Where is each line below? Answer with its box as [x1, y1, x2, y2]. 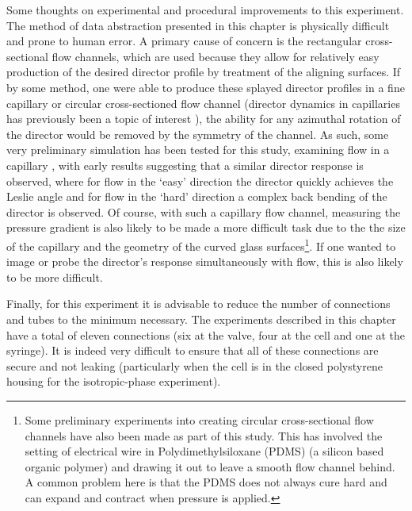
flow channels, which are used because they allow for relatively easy [51, 48, 380, 64]
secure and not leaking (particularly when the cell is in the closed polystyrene [6, 357, 383, 374]
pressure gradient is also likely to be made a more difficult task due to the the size [6, 219, 406, 236]
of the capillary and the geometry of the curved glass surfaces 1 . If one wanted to [6, 235, 396, 254]
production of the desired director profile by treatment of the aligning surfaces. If [6, 63, 401, 80]
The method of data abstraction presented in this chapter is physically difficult [6, 17, 390, 33]
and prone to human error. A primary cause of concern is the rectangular [6, 33, 362, 49]
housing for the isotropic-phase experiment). [6, 373, 221, 390]
